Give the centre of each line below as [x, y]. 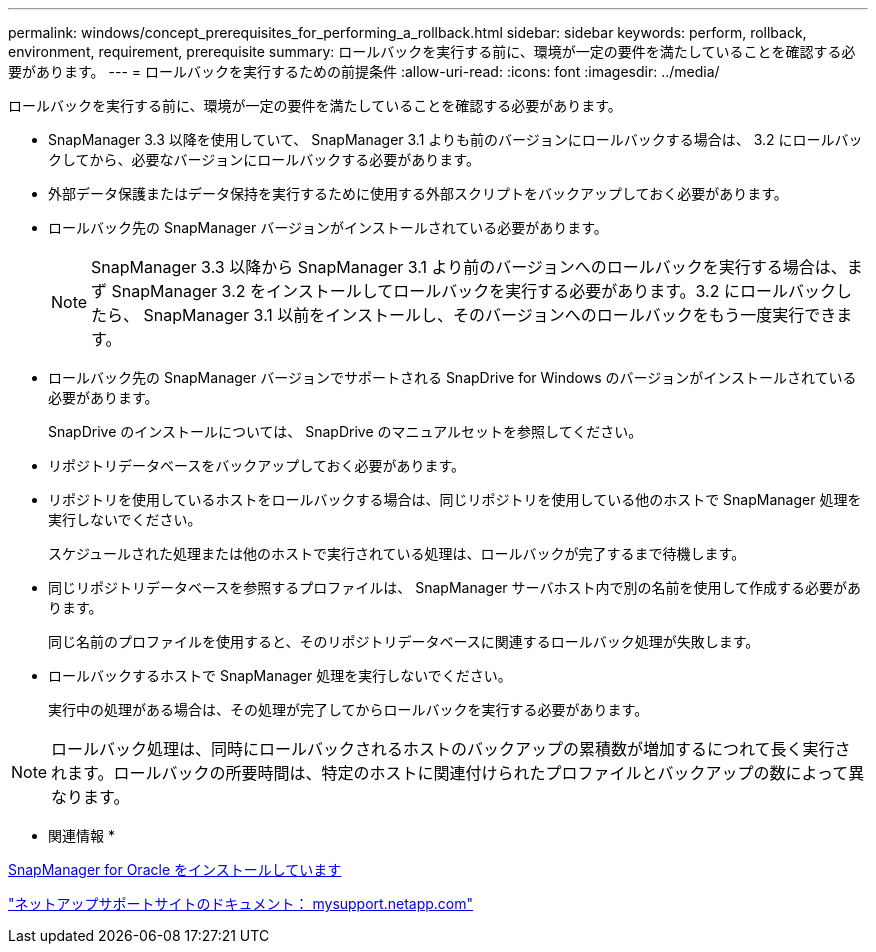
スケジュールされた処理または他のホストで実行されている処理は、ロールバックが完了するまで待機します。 [397, 553]
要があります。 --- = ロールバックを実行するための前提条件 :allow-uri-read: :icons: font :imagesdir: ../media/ [364, 71]
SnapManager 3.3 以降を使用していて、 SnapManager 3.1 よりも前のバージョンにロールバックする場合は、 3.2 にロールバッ [455, 139]
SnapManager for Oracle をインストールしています [175, 869]
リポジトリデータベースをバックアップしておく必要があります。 [257, 465]
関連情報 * [81, 835]
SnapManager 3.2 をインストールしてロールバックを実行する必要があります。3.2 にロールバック [473, 291]
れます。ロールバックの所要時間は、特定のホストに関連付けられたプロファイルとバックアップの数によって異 [458, 773]
